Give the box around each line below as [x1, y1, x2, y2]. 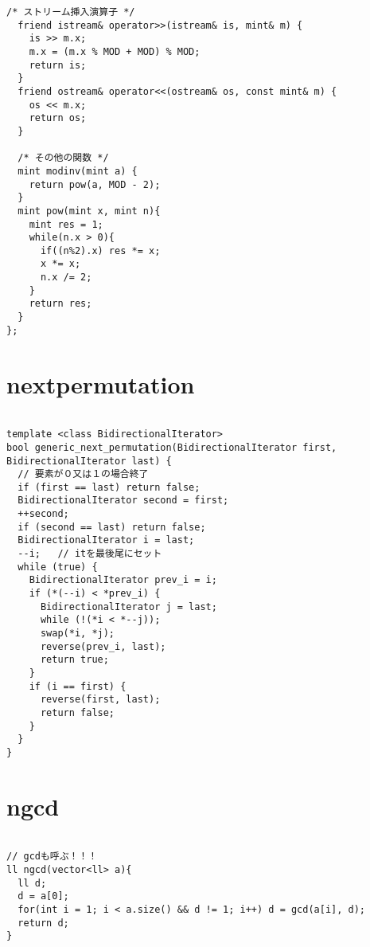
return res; [29, 298, 92, 310]
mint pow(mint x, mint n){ [18, 205, 161, 217]
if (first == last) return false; [18, 481, 201, 493]
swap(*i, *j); [40, 628, 115, 640]
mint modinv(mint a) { [18, 165, 138, 177]
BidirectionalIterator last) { [6, 455, 172, 467]
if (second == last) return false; [18, 521, 206, 533]
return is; [29, 59, 87, 71]
